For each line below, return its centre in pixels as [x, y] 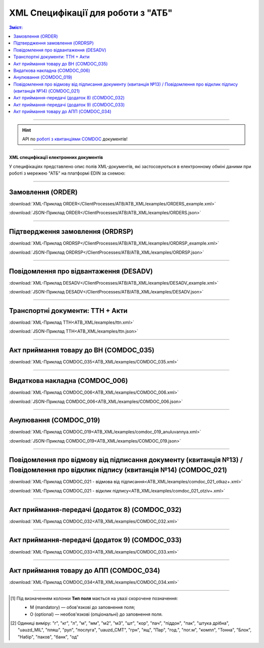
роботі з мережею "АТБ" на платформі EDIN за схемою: [67, 173]
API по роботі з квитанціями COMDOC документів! [75, 139]
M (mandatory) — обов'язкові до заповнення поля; [83, 607]
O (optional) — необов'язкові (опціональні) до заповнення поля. [97, 614]
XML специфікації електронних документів [56, 157]
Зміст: [16, 27]
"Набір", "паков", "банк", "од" [48, 637]
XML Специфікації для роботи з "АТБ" [91, 13]
